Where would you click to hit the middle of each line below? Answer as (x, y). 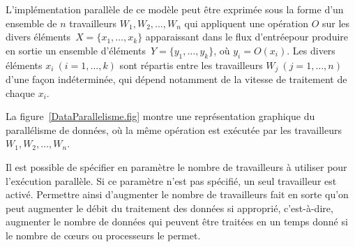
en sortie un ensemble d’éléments (76, 50)
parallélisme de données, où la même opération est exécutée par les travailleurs (174, 129)
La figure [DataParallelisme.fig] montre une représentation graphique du (160, 116)
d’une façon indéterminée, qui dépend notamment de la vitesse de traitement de (176, 79)
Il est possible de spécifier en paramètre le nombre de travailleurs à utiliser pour (176, 167)
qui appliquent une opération (246, 23)
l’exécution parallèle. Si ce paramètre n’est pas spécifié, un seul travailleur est (171, 180)
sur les (336, 23)
